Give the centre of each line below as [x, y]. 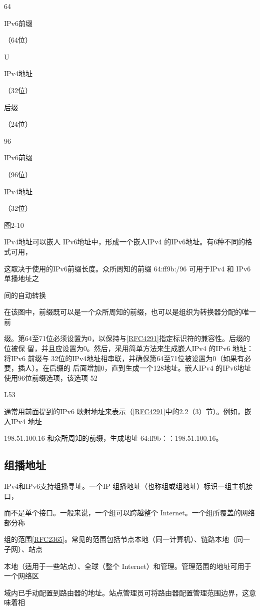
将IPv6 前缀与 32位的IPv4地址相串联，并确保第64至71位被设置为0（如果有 [124, 358]
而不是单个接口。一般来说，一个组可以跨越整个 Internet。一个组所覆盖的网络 [129, 513]
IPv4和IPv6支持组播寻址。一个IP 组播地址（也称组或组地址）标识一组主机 [125, 486]
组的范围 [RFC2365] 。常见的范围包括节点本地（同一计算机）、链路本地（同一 [127, 539]
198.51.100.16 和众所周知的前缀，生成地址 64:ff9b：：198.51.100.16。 [113, 438]
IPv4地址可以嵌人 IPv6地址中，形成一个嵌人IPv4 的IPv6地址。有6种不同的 [125, 242]
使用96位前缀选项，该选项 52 [51, 377]
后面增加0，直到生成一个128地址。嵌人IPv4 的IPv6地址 [162, 368]
